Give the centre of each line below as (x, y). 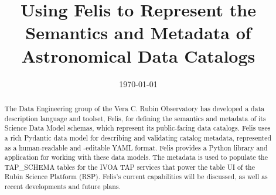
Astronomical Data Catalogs (138, 55)
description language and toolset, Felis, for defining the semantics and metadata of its (135, 118)
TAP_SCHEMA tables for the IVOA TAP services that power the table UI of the (130, 167)
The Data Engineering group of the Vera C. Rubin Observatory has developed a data (134, 108)
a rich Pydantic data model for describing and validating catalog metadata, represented (138, 137)
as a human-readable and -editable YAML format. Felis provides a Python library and (136, 147)
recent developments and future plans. (62, 187)
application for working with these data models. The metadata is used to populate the (136, 157)
